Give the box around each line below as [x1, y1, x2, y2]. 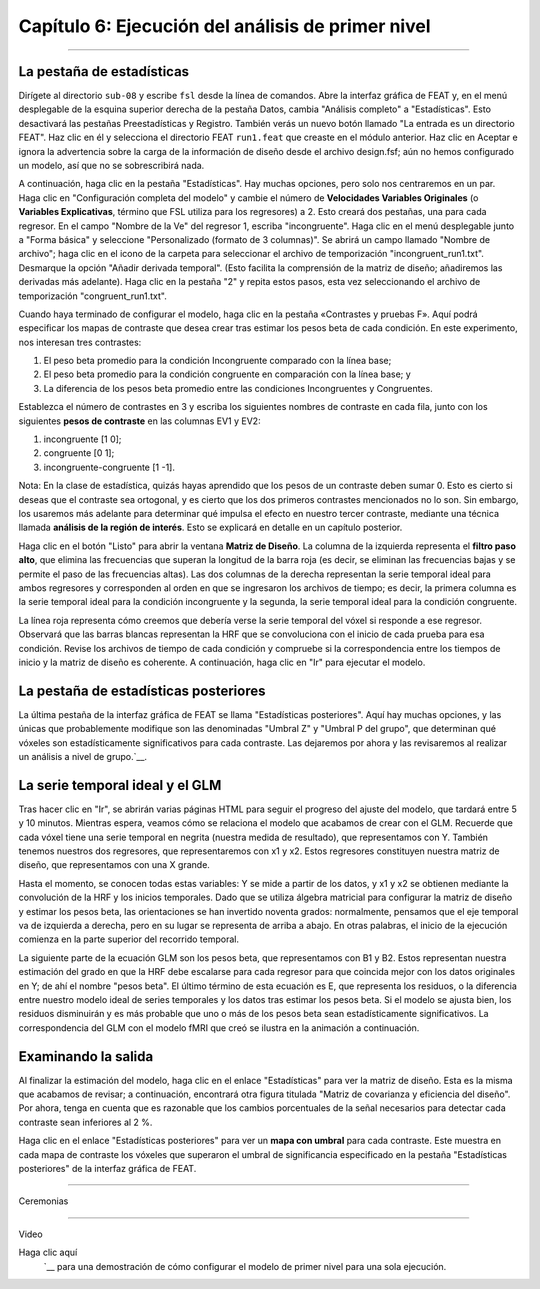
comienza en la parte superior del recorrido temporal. [18, 933, 240, 945]
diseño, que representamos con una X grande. [18, 859, 210, 871]
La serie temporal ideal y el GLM [18, 776, 222, 794]
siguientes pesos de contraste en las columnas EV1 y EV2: [18, 415, 261, 427]
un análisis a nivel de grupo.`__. [18, 750, 148, 762]
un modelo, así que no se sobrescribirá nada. [18, 160, 205, 172]
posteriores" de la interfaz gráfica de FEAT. [18, 1163, 197, 1174]
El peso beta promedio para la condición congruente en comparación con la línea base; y [43, 368, 412, 380]
